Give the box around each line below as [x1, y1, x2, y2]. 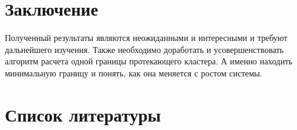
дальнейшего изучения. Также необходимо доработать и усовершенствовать [5, 43, 284, 55]
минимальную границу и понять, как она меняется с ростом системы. [5, 66, 262, 79]
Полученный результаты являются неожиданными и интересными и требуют [5, 31, 288, 44]
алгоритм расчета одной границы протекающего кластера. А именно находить [5, 55, 293, 67]
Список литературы [5, 102, 161, 126]
